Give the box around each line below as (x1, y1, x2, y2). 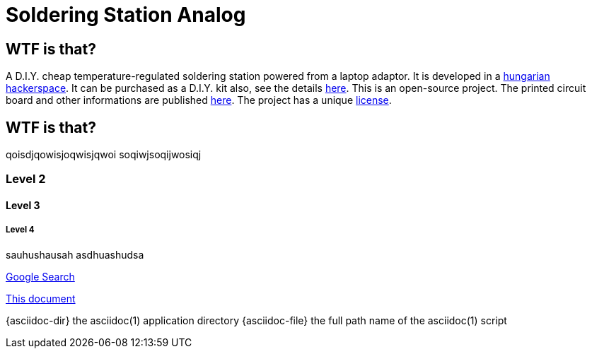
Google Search (6, 270, 75, 283)
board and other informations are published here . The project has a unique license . (6, 94, 392, 107)
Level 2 (6, 172, 46, 187)
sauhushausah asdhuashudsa (6, 248, 144, 261)
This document (6, 292, 76, 305)
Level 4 (6, 225, 35, 235)
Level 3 (6, 199, 40, 211)
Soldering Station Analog (6, 3, 246, 27)
